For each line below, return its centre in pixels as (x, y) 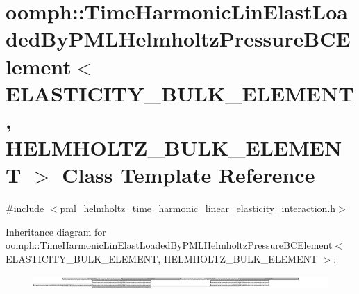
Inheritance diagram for (56, 231)
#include (25, 208)
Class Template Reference (189, 175)
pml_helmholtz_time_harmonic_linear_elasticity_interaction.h (198, 208)
